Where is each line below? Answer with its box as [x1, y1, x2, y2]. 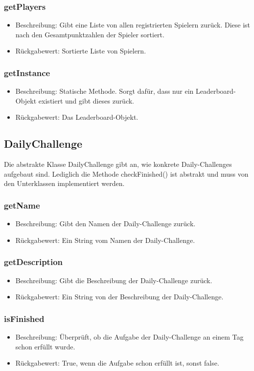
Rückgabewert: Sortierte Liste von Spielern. [15, 46, 146, 56]
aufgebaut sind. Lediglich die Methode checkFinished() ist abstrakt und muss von [4, 168, 249, 179]
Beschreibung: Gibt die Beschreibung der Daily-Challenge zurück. [15, 275, 212, 285]
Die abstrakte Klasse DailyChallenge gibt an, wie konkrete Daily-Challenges [4, 159, 232, 169]
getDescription [4, 256, 63, 268]
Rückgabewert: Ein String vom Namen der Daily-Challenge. [15, 235, 195, 245]
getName [4, 199, 40, 211]
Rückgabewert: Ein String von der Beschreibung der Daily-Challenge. [15, 291, 224, 302]
